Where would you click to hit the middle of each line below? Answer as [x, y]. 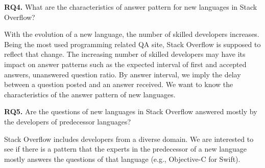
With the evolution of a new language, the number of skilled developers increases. [132, 34]
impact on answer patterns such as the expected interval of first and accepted [125, 64]
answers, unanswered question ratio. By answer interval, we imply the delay [123, 74]
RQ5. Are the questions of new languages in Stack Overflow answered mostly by [131, 111]
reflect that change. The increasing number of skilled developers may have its [125, 54]
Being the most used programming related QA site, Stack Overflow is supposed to [132, 44]
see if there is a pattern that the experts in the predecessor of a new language [125, 149]
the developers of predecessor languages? [68, 121]
